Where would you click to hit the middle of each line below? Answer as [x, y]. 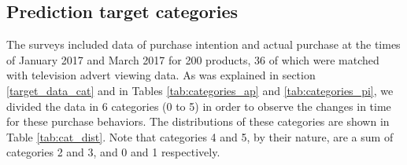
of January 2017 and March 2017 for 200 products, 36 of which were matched [193, 59]
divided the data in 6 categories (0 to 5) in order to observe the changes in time [199, 106]
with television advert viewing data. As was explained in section [161, 75]
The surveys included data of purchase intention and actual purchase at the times [203, 44]
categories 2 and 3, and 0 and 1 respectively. [113, 152]
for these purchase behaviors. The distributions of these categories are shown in [198, 121]
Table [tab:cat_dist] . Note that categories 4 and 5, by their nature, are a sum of [200, 136]
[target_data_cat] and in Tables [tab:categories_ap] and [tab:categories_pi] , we [200, 90]
